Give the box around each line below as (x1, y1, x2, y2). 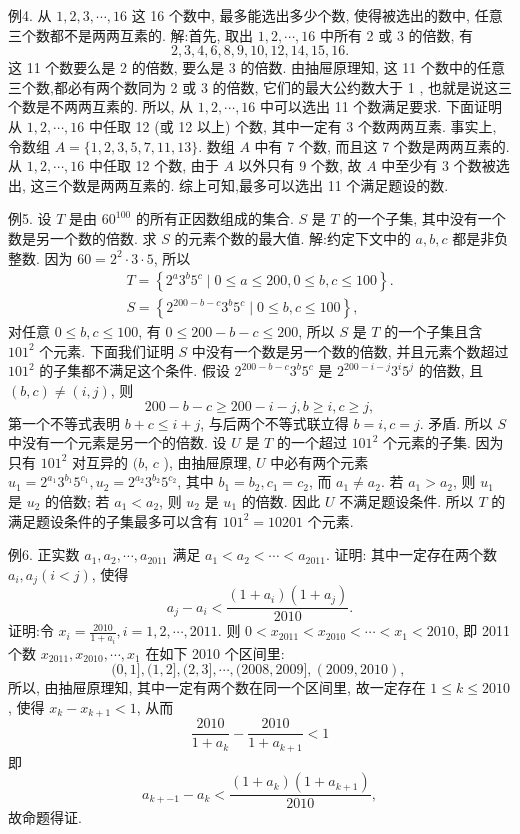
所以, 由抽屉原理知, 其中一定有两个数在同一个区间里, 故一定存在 (8, 677, 426, 698)
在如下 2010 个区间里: (145, 642, 285, 663)
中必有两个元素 (270, 451, 369, 472)
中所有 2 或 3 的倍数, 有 (319, 24, 474, 45)
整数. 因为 (8, 247, 73, 268)
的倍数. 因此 (241, 490, 321, 511)
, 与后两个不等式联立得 (200, 412, 349, 433)
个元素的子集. (382, 432, 471, 453)
